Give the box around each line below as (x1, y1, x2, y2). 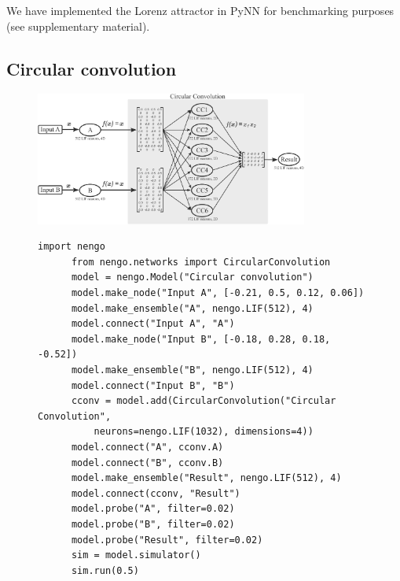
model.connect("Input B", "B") (71, 379, 235, 391)
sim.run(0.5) (71, 564, 139, 576)
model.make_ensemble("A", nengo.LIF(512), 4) (71, 302, 314, 314)
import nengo (38, 241, 105, 253)
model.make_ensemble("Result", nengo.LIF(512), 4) (71, 472, 342, 484)
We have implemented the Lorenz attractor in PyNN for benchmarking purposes (6, 2, 394, 18)
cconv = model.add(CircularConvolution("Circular (71, 395, 336, 407)
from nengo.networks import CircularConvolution (71, 256, 331, 268)
